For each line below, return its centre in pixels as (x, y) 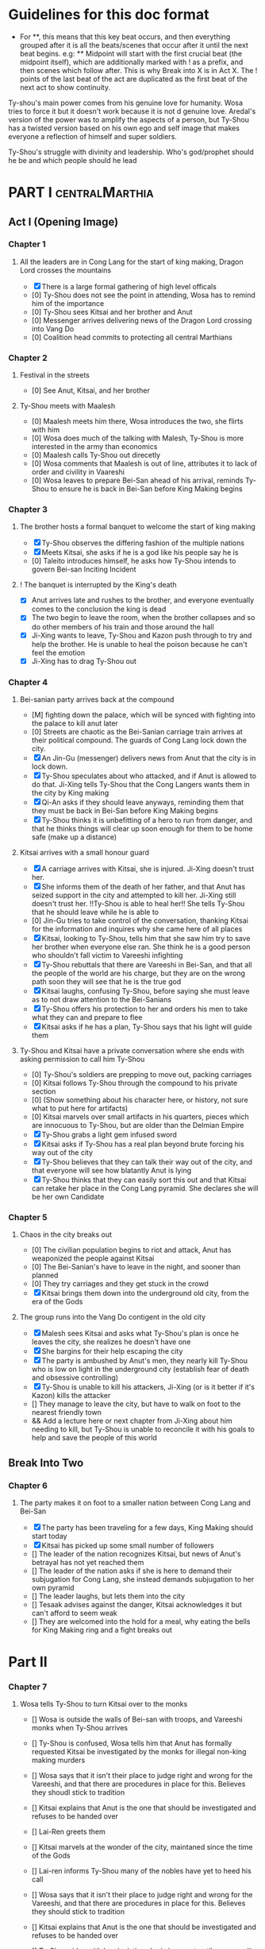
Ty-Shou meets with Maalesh (67, 406)
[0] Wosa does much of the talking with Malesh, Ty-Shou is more (138, 438)
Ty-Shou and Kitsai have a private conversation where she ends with (132, 1050)
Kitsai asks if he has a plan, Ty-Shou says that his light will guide (147, 1026)
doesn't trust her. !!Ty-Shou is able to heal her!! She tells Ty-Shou (138, 903)
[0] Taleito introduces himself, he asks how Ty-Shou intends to (134, 561)
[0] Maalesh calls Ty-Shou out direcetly (96, 455)
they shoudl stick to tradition (78, 1792)
